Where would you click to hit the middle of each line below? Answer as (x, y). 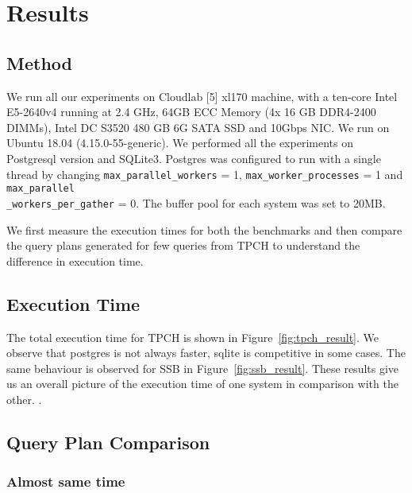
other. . (24, 399)
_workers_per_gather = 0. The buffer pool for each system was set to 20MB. (196, 202)
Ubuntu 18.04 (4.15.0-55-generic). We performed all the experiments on (180, 143)
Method (39, 62)
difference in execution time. (75, 260)
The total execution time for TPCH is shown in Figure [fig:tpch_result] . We (193, 337)
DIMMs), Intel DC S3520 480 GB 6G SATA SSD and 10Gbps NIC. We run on (198, 127)
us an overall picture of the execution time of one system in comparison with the (202, 384)
